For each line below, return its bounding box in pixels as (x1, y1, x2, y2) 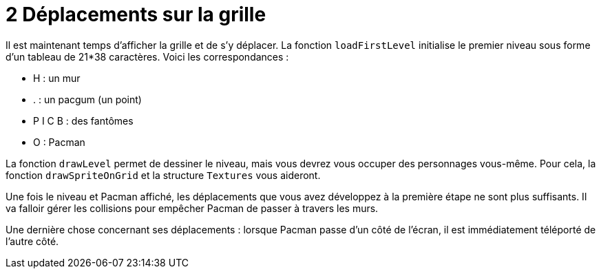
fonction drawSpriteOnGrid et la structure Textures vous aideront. (6, 169, 321, 181)
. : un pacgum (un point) (33, 93, 142, 105)
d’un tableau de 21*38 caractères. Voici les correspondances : (6, 50, 289, 63)
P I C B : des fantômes (33, 114, 134, 127)
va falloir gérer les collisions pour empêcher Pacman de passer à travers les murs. (6, 202, 379, 214)
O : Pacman (33, 136, 85, 148)
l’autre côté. (6, 235, 59, 247)
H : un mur (33, 72, 81, 84)
